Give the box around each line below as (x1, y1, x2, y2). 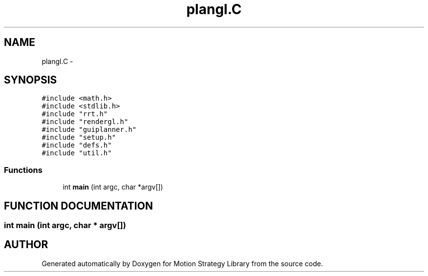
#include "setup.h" (42, 133, 116, 142)
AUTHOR (4, 238, 48, 251)
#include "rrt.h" (42, 110, 108, 118)
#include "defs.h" (42, 141, 112, 149)
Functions (4, 165, 43, 175)
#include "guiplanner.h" (42, 126, 137, 134)
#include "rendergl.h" (42, 118, 128, 126)
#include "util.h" (42, 149, 112, 157)
